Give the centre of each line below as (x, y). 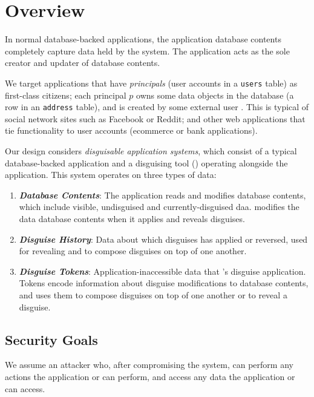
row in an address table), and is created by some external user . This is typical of (157, 107)
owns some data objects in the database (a (215, 95)
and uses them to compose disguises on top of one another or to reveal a (153, 294)
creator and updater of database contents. (83, 63)
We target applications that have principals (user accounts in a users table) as (151, 83)
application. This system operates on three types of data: (111, 175)
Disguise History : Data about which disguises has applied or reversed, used (163, 239)
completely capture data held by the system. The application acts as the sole (147, 51)
